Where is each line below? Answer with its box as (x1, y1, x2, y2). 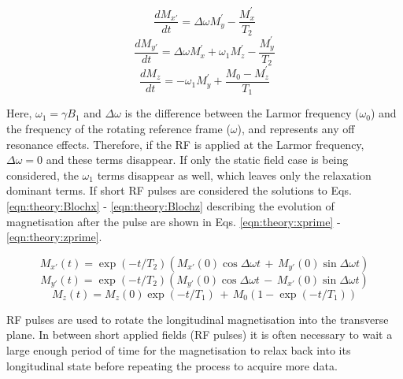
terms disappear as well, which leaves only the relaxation (97, 166, 372, 183)
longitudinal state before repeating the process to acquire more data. (6, 357, 338, 373)
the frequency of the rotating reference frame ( (6, 121, 231, 137)
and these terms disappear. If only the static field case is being (46, 151, 349, 168)
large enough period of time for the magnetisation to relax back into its (6, 342, 351, 358)
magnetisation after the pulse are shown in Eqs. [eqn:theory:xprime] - (6, 213, 341, 229)
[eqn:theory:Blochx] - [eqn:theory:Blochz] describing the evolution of (6, 198, 335, 214)
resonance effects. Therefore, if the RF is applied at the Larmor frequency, (6, 136, 364, 152)
